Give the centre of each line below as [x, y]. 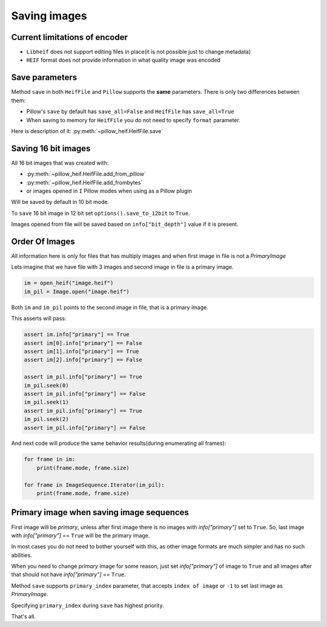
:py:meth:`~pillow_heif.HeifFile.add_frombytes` [84, 182]
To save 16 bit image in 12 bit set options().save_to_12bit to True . [101, 213]
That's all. [23, 617]
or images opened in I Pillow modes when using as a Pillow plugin [109, 191]
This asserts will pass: [39, 318]
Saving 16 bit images [51, 148]
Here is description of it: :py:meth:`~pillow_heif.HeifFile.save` [87, 131]
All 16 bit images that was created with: [60, 163]
